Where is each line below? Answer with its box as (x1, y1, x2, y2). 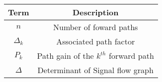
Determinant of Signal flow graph (37, 64, 154, 76)
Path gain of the (37, 50, 94, 61)
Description (72, 6, 119, 18)
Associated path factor (56, 36, 135, 47)
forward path (109, 50, 154, 61)
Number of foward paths (53, 21, 138, 33)
